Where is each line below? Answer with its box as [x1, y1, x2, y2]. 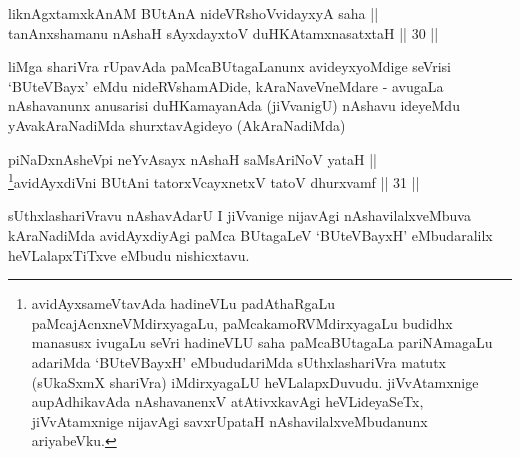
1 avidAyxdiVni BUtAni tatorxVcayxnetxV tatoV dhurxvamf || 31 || [8, 169, 420, 192]
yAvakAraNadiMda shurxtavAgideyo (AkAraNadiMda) [8, 114, 346, 135]
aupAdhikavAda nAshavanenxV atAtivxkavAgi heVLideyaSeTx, [31, 391, 424, 412]
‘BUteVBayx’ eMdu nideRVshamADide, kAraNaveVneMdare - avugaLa [8, 75, 444, 96]
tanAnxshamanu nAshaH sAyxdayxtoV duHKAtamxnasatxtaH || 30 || [8, 22, 439, 43]
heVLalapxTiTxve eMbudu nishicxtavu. [8, 244, 250, 265]
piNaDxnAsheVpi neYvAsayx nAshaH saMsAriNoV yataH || [8, 148, 377, 169]
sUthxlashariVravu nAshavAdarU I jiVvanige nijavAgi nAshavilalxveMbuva [8, 205, 471, 226]
